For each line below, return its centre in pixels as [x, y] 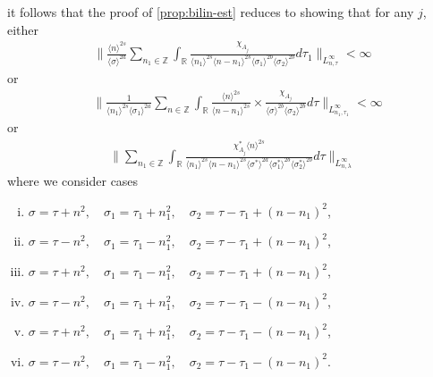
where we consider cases [73, 181]
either [23, 29]
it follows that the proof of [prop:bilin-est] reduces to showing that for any [211, 12]
